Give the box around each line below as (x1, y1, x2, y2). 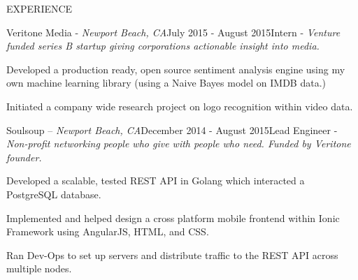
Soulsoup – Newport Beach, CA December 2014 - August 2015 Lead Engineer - (6, 122, 338, 137)
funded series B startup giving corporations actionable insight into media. (6, 38, 320, 53)
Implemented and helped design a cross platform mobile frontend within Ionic (6, 210, 340, 225)
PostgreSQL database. (6, 186, 101, 201)
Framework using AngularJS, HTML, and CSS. (6, 224, 209, 239)
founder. (6, 149, 42, 164)
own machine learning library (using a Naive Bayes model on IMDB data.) (6, 75, 327, 90)
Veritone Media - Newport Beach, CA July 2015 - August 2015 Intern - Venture (6, 24, 341, 39)
